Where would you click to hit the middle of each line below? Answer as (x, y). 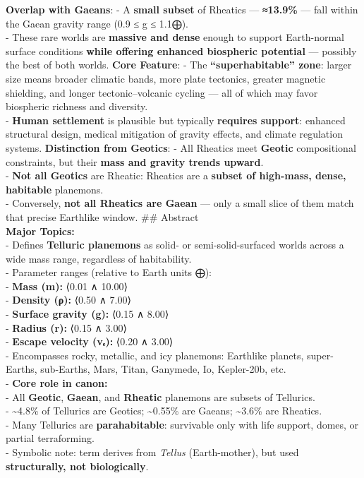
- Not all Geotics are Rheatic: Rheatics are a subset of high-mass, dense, (176, 175)
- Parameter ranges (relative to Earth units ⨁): (109, 272)
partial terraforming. (50, 438)
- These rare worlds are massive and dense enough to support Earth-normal (175, 37)
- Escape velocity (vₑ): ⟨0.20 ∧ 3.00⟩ (90, 341)
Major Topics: (40, 231)
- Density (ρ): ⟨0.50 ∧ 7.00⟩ (68, 300)
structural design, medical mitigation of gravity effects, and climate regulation (174, 134)
